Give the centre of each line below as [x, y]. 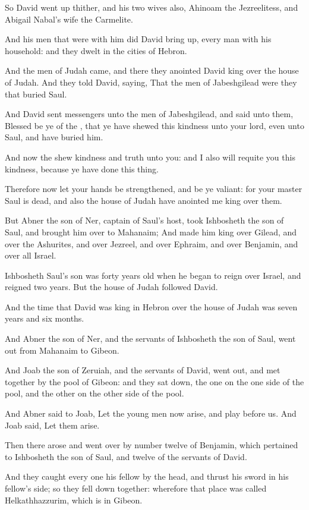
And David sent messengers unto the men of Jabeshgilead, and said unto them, [149, 114]
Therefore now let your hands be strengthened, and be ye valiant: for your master [154, 189]
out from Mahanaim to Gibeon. [62, 350]
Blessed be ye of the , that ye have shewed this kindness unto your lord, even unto [154, 125]
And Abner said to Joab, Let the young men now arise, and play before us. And [151, 413]
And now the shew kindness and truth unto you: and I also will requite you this [150, 157]
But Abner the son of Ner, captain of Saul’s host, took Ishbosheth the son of [144, 220]
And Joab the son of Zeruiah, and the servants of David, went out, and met [143, 370]
